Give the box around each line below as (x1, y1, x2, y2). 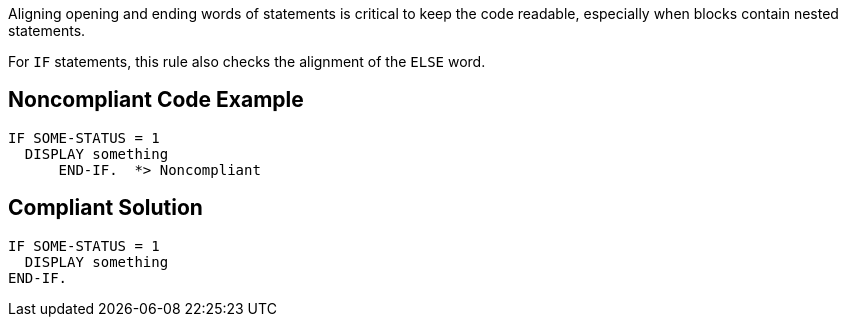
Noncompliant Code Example (8, 87, 304, 113)
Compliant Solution (8, 195, 203, 221)
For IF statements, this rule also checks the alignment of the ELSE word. (8, 53, 486, 70)
